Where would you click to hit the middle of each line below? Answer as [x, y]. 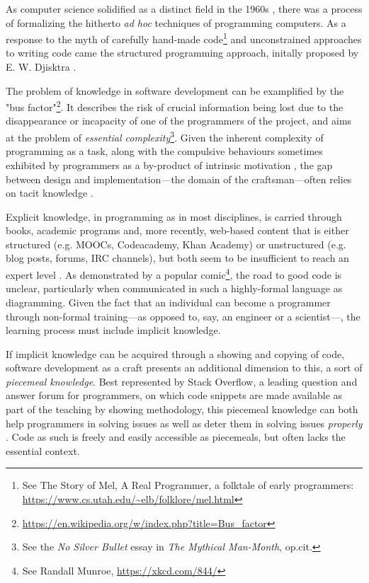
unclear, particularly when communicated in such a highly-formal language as [174, 288]
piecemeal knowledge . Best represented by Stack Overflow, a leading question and [182, 381]
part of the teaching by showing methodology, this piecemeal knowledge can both [182, 409]
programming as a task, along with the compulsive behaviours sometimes [164, 151]
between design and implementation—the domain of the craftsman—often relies [179, 179]
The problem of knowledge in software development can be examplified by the [175, 90]
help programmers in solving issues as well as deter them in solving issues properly [184, 423]
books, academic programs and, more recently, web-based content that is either [177, 230]
